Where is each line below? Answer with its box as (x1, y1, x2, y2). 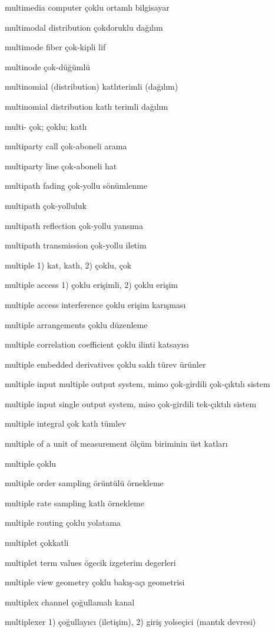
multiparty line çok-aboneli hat (5, 159, 117, 172)
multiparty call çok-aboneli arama (5, 140, 127, 152)
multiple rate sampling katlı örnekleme (5, 496, 144, 509)
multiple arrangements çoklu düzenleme (5, 318, 148, 330)
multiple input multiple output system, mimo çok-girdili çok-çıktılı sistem (5, 378, 270, 390)
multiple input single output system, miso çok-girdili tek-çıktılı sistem (5, 397, 257, 410)
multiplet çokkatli (5, 536, 69, 549)
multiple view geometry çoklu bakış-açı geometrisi (5, 576, 185, 588)
